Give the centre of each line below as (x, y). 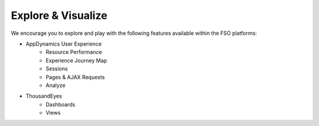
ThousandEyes (44, 96)
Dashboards (61, 104)
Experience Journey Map (77, 60)
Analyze (56, 85)
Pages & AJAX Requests (75, 77)
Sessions (57, 69)
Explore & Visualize (59, 15)
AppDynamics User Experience (64, 44)
